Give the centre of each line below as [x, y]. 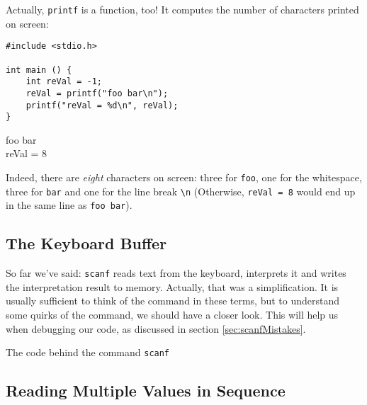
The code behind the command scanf [88, 352]
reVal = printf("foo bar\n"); [97, 93]
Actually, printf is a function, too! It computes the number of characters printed [182, 9]
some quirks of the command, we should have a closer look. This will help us [172, 315]
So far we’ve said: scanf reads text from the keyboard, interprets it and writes [176, 273]
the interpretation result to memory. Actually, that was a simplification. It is [172, 286]
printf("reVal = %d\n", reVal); [102, 105]
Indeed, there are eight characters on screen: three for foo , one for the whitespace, [184, 177]
